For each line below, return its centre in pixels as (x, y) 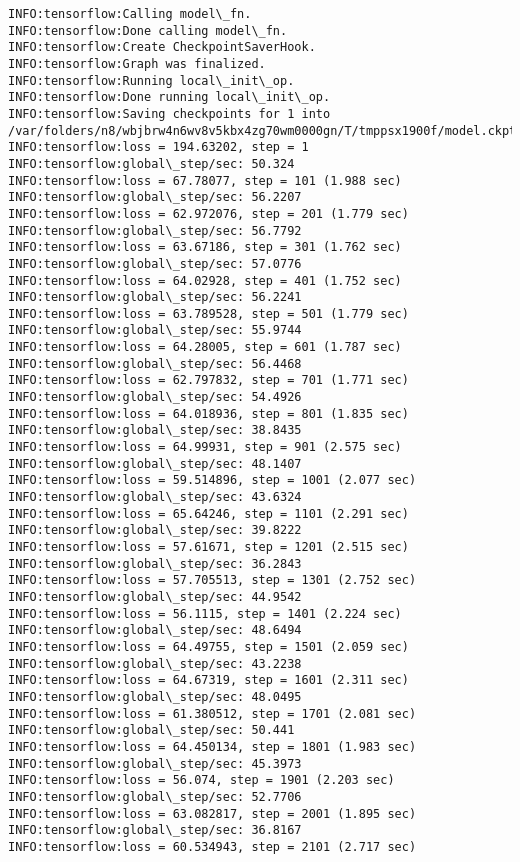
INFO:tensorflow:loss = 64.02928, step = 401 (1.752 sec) (205, 280)
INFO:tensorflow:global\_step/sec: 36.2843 (155, 563)
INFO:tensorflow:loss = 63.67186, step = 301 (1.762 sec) (205, 247)
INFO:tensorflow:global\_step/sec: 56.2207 (155, 197)
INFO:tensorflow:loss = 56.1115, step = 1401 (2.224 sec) (205, 613)
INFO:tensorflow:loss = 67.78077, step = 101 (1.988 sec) (205, 180)
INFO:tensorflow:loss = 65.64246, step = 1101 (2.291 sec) (208, 513)
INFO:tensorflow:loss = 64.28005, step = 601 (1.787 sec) (205, 347)
